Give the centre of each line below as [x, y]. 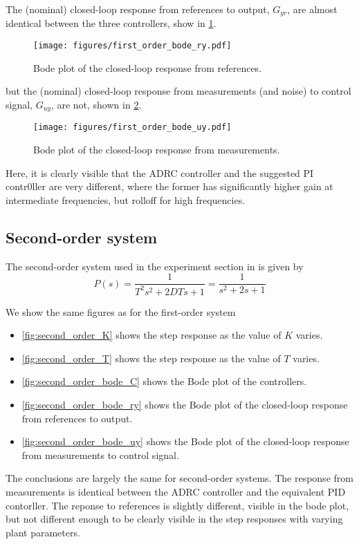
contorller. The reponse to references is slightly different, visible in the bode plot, [177, 505]
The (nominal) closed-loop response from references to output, [138, 9]
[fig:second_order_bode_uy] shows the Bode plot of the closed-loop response [185, 441]
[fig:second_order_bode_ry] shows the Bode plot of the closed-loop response [185, 404]
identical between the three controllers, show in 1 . [111, 23]
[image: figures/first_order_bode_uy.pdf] [132, 128]
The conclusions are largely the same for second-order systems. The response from [179, 478]
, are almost [312, 9]
